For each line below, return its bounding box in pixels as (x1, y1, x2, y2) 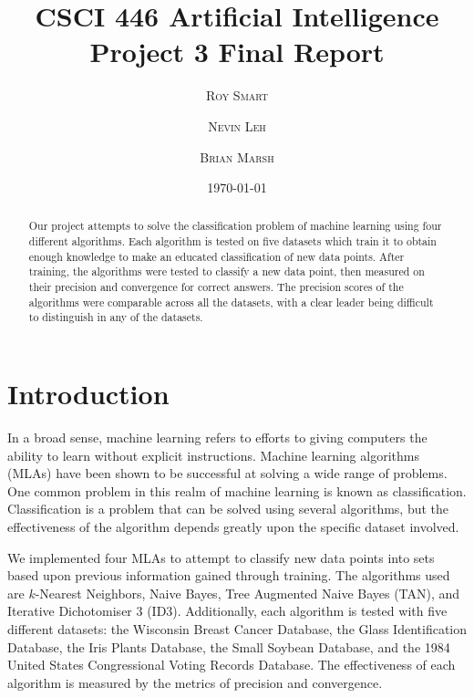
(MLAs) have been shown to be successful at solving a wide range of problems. (7, 464, 448, 483)
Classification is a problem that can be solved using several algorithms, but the (7, 499, 449, 518)
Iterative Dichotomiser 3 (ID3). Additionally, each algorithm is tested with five (7, 601, 448, 620)
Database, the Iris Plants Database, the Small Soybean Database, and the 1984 (7, 637, 450, 656)
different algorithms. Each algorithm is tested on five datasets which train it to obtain (28, 234, 437, 249)
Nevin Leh (208, 116, 266, 135)
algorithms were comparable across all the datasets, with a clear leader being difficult (28, 294, 434, 309)
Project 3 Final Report (89, 33, 385, 70)
